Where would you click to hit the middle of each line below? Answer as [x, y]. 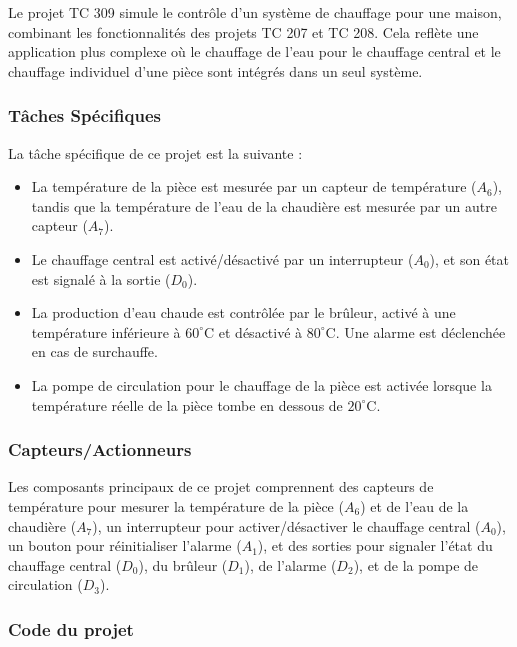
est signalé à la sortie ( [101, 278]
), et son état [469, 258]
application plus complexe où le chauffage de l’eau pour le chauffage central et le [254, 51]
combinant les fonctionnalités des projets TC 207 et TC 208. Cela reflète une [243, 31]
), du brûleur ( [183, 564]
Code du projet [71, 628]
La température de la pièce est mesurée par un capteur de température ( [254, 186]
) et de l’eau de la [414, 505]
